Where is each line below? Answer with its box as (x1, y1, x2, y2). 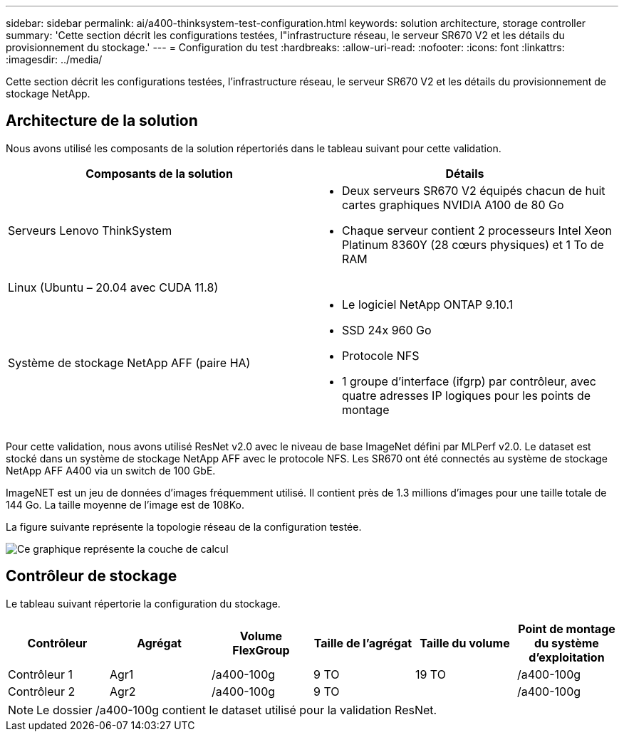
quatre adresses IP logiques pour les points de (342, 388, 591, 403)
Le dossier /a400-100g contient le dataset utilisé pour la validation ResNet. (36, 702, 437, 717)
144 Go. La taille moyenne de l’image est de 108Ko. (6, 498, 244, 511)
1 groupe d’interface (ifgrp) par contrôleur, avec (342, 373, 596, 388)
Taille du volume (420, 635, 510, 650)
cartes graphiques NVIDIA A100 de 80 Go (342, 197, 564, 212)
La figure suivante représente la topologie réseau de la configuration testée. (6, 520, 362, 533)
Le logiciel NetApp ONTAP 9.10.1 (342, 297, 514, 312)
